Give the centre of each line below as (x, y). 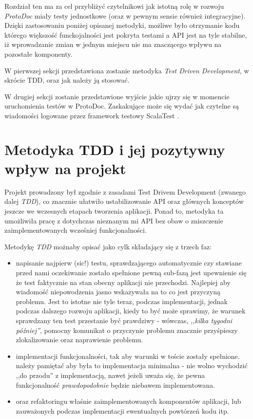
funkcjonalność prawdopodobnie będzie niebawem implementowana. (115, 385)
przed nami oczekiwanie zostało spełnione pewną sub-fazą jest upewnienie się (131, 272)
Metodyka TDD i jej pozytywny (115, 149)
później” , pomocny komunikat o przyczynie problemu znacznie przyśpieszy (127, 330)
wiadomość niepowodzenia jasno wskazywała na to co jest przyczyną (118, 292)
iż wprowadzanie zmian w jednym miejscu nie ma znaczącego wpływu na (113, 44)
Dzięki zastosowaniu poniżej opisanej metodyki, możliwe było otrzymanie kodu (122, 25)
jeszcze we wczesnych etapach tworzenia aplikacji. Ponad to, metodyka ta (114, 211)
